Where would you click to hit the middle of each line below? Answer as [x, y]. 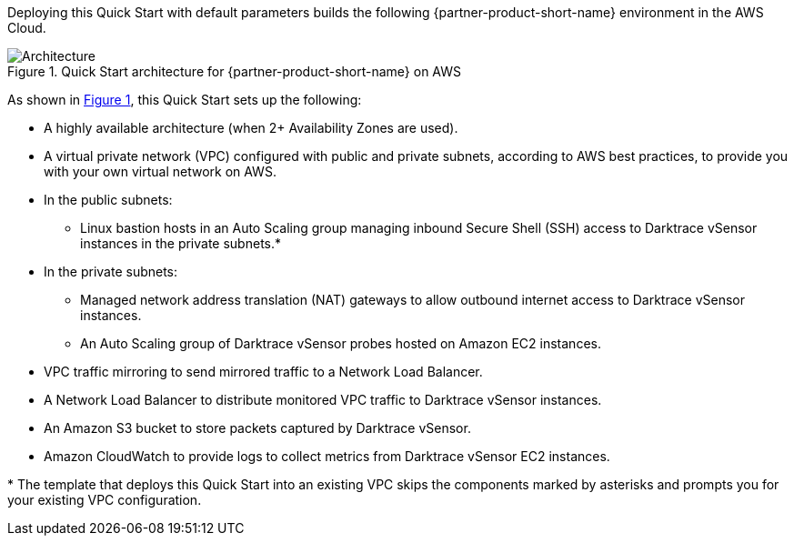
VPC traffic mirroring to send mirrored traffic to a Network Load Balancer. [263, 372]
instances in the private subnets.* [181, 243]
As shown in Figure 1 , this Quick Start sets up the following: [185, 100]
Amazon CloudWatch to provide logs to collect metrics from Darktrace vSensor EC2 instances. [327, 456]
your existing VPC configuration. [105, 500]
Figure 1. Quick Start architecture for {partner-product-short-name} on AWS [235, 71]
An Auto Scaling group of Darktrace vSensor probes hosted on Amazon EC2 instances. [341, 343]
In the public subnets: [108, 200]
